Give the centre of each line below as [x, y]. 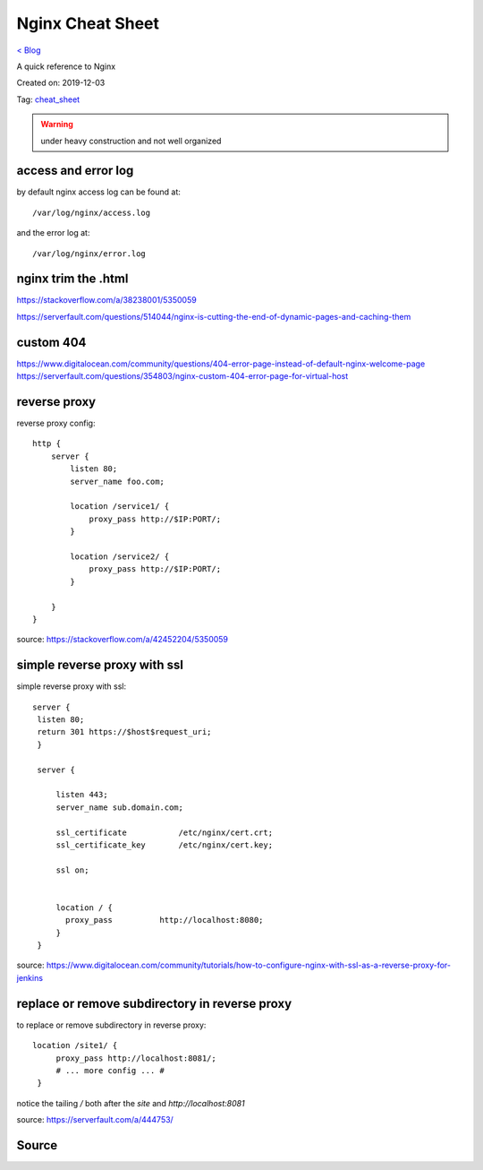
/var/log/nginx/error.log [89, 254]
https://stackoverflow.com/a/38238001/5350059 [106, 300]
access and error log [75, 171]
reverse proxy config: [56, 423]
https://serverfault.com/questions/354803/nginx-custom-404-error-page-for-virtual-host [182, 376]
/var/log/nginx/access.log [92, 212]
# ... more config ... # [110, 1070]
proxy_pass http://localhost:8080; [165, 920]
